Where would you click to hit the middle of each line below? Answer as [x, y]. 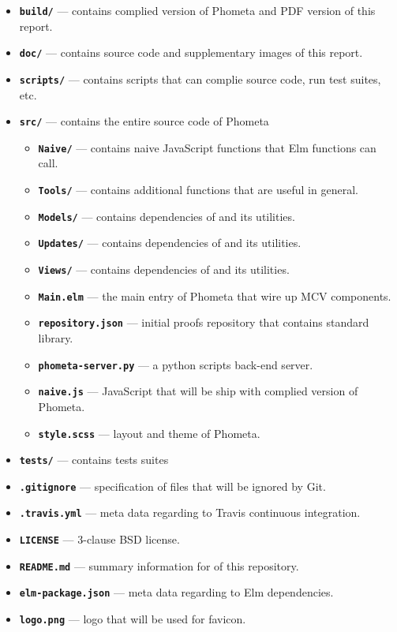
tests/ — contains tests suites [94, 460]
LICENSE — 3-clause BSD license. [99, 539]
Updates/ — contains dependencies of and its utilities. [170, 243]
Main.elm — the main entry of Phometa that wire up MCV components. [215, 295]
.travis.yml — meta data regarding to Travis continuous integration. [190, 512]
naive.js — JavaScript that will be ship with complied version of [198, 391]
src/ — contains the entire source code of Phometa [144, 121]
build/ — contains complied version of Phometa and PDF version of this [197, 10]
